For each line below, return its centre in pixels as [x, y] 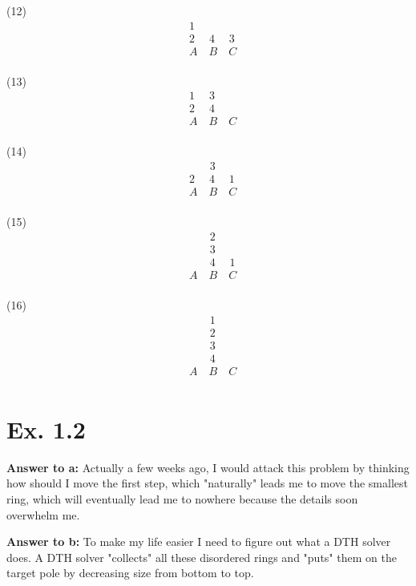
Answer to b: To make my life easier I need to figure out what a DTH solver [199, 542]
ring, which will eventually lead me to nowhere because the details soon [182, 499]
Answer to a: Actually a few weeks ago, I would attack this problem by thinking [208, 467]
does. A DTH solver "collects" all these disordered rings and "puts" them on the [202, 557]
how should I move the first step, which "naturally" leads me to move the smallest [207, 483]
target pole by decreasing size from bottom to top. [130, 573]
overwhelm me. [43, 514]
